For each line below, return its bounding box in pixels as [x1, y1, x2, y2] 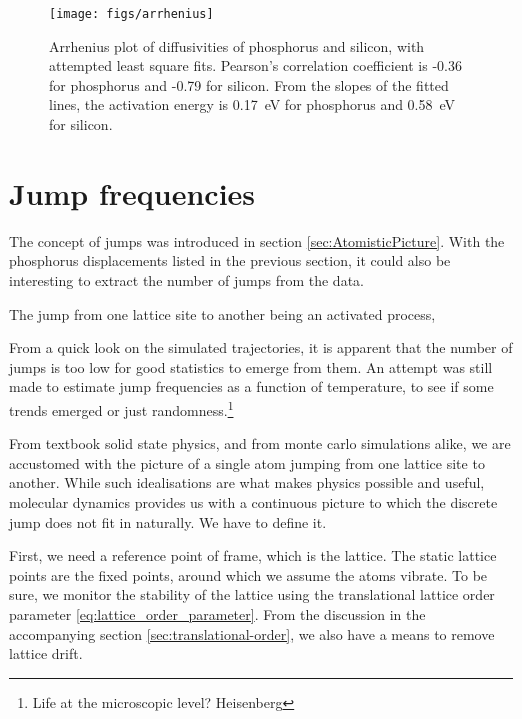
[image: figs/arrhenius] [49, 7, 214, 21]
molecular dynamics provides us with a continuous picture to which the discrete [9, 491, 498, 512]
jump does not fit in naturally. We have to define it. [9, 511, 327, 532]
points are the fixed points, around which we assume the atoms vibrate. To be [9, 564, 488, 585]
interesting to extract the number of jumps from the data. [9, 269, 364, 290]
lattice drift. [9, 643, 83, 664]
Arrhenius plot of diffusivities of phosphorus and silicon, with [49, 35, 425, 56]
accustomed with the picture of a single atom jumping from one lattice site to [9, 452, 485, 473]
